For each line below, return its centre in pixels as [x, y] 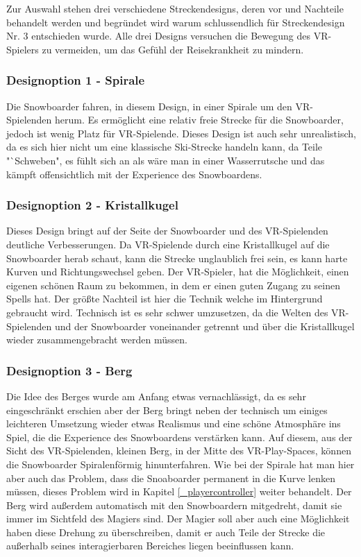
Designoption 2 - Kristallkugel [92, 205]
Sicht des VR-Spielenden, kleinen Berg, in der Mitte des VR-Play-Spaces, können [179, 451]
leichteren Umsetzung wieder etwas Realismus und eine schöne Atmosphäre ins [174, 423]
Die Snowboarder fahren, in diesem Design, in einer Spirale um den [149, 106]
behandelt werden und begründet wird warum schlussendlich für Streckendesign [176, 22]
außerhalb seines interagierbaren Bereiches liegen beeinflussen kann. [150, 546]
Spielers [23, 49]
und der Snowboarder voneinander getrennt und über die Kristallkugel [205, 326]
